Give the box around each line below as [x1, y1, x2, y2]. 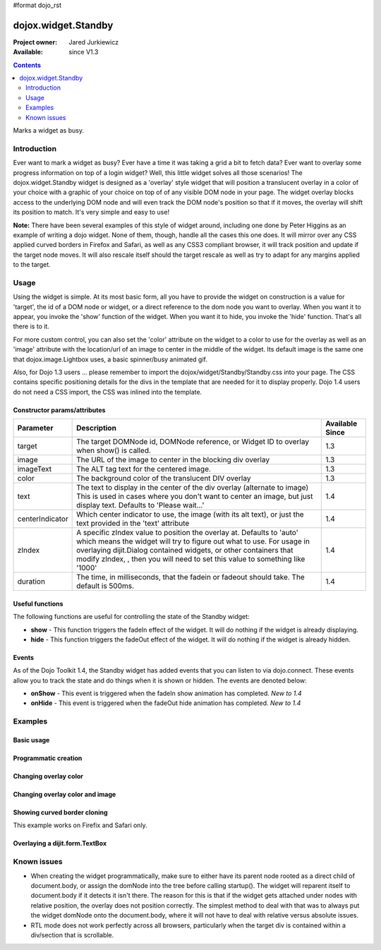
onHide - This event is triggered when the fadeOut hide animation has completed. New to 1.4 [30, 699, 301, 707]
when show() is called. [76, 445, 152, 455]
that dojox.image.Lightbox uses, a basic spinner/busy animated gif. [13, 355, 208, 363]
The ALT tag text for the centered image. [76, 464, 212, 474]
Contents [13, 61, 42, 69]
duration [17, 577, 46, 587]
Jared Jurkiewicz [68, 37, 119, 46]
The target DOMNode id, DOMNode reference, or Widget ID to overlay [76, 437, 310, 447]
